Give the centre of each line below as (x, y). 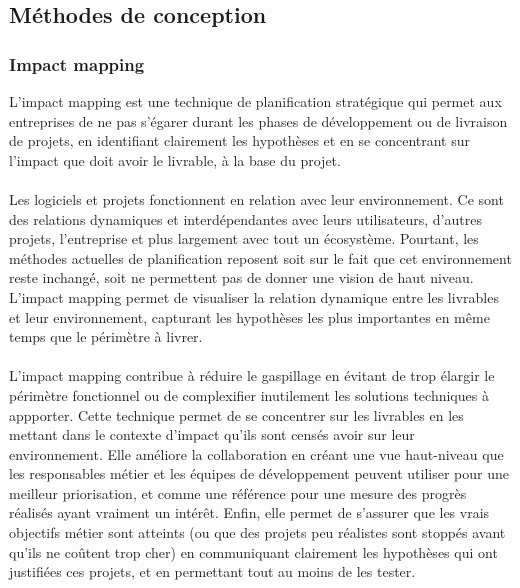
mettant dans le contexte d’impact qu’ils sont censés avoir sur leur (212, 434)
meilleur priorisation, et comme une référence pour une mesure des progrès (238, 492)
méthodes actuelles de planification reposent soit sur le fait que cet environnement (260, 257)
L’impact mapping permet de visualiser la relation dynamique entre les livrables (254, 296)
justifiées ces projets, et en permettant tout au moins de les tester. (212, 571)
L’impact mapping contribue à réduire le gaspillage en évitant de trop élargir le (252, 375)
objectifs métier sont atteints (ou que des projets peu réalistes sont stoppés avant (257, 532)
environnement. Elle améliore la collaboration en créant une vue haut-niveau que (256, 453)
